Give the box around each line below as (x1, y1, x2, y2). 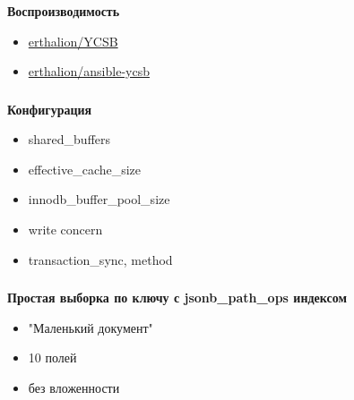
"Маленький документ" (28, 318, 153, 336)
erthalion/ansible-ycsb (28, 62, 150, 81)
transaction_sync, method (28, 250, 173, 268)
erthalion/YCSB (28, 31, 118, 50)
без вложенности (28, 378, 120, 396)
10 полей (28, 348, 77, 367)
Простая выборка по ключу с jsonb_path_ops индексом (7, 288, 347, 307)
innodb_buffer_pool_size (28, 190, 170, 209)
